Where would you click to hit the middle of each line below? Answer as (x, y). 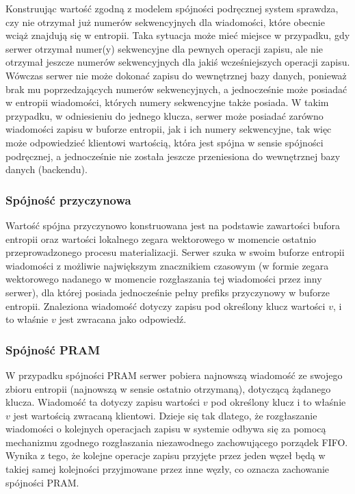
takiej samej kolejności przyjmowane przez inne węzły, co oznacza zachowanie (168, 469)
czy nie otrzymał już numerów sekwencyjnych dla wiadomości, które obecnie (165, 22)
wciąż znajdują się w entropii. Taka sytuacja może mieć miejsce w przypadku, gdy (178, 35)
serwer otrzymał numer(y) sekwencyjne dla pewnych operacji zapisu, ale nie (164, 48)
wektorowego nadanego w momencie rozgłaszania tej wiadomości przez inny (164, 279)
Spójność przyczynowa (68, 199)
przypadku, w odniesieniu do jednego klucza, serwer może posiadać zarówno (165, 115)
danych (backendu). (47, 169)
